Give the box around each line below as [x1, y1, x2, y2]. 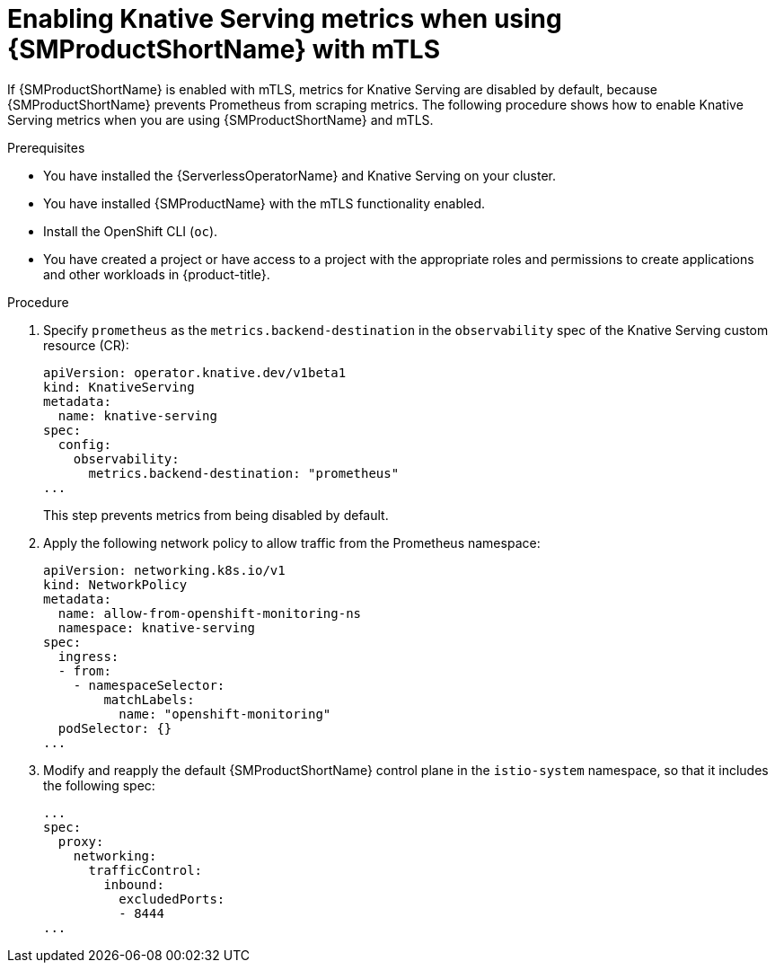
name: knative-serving [57, 408, 217, 423]
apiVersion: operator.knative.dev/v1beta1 [43, 365, 347, 380]
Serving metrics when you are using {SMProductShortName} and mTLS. [7, 111, 434, 128]
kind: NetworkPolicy [43, 577, 188, 592]
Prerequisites [7, 139, 85, 155]
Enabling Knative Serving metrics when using [7, 4, 562, 34]
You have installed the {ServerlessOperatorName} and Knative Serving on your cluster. [43, 167, 557, 183]
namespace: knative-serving [57, 620, 256, 635]
